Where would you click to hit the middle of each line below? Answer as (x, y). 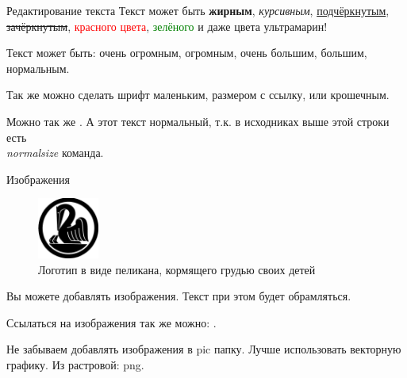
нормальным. (38, 68)
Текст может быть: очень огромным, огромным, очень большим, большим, (187, 53)
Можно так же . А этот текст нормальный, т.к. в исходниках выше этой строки (198, 121)
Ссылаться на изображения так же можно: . (111, 322)
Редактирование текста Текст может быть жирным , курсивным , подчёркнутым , (198, 10)
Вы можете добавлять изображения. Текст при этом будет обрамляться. (179, 296)
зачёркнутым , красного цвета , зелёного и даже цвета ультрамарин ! (167, 26)
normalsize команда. (55, 153)
